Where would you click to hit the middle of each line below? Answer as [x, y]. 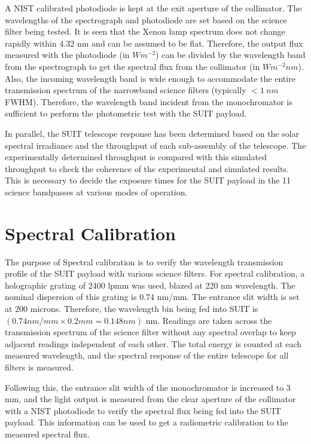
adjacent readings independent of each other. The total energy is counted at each [153, 343]
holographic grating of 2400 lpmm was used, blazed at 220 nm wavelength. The [150, 285]
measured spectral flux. [47, 434]
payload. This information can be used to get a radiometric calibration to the [147, 422]
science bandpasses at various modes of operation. [96, 192]
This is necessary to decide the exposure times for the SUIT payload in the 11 [148, 180]
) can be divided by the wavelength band [231, 55]
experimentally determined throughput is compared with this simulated [136, 157]
